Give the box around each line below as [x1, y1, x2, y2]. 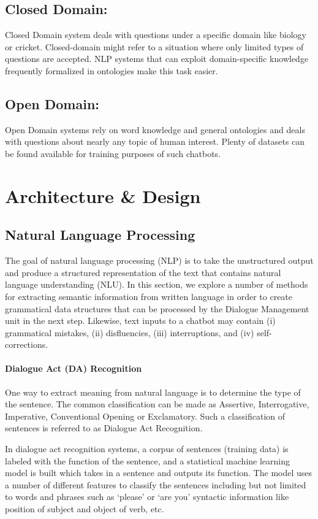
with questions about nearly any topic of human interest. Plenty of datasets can [5, 135, 305, 148]
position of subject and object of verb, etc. [5, 502, 164, 515]
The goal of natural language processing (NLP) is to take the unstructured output [5, 254, 314, 267]
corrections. [5, 338, 48, 351]
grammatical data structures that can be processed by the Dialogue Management [5, 302, 309, 315]
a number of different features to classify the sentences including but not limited [5, 478, 306, 491]
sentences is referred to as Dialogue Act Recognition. [5, 421, 203, 434]
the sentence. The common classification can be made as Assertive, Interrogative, [5, 398, 309, 410]
